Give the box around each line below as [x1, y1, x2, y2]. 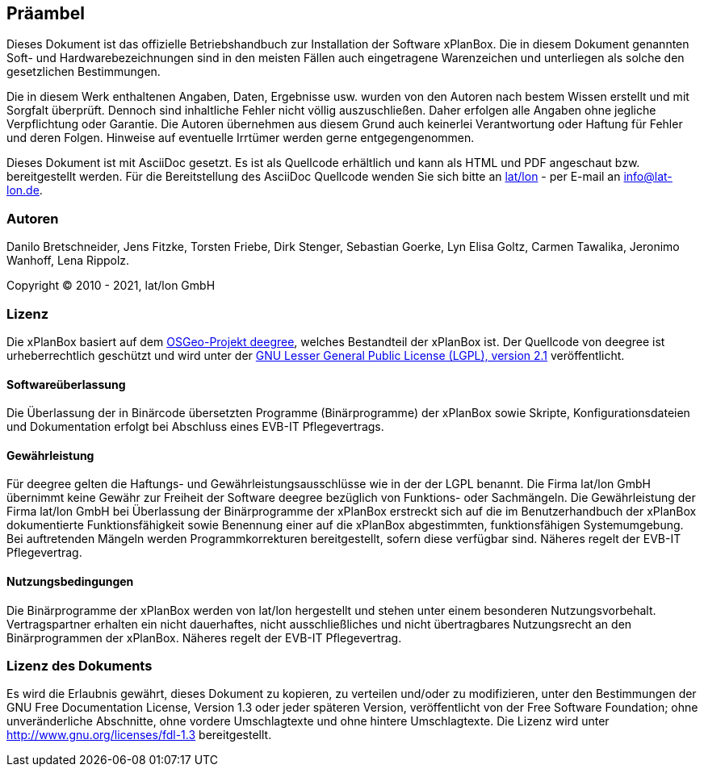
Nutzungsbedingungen [6, 574, 134, 588]
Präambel [6, 3, 85, 23]
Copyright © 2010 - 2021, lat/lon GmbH [6, 278, 216, 293]
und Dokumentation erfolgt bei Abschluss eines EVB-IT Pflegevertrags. [6, 420, 384, 434]
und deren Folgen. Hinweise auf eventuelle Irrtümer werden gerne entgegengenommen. [6, 131, 475, 145]
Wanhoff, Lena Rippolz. [6, 253, 130, 268]
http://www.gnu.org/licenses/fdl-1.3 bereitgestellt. [6, 728, 272, 742]
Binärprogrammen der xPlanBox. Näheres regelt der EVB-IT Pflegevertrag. [6, 630, 402, 645]
